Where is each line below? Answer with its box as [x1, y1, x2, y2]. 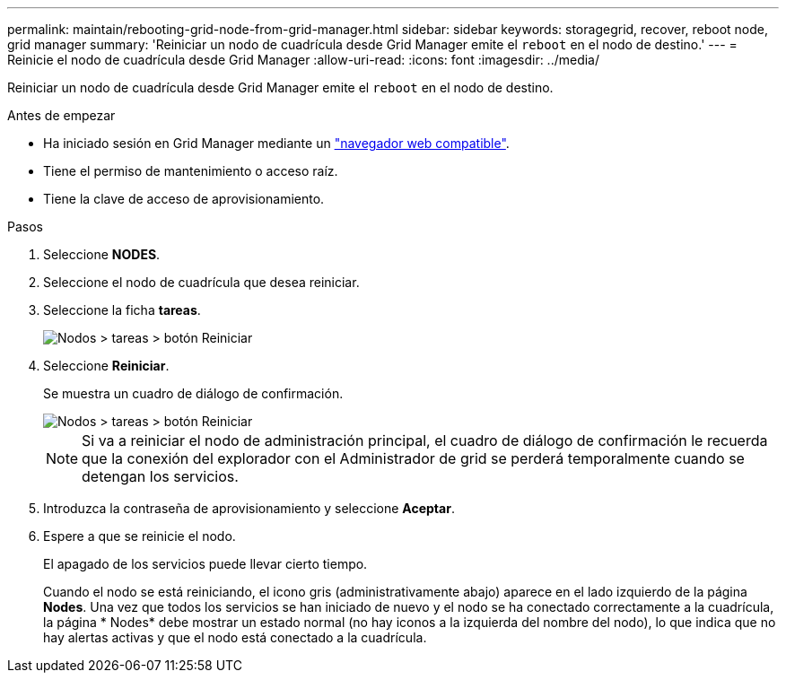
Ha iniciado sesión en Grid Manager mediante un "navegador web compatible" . [43, 135, 510, 151]
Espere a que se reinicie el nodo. [43, 528, 236, 544]
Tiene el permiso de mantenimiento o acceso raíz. [43, 163, 338, 179]
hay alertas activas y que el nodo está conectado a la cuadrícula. [43, 630, 427, 645]
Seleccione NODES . [43, 247, 161, 262]
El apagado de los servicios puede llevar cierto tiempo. [43, 556, 368, 571]
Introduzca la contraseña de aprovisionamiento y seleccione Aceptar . [43, 501, 455, 516]
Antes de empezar [7, 108, 116, 123]
